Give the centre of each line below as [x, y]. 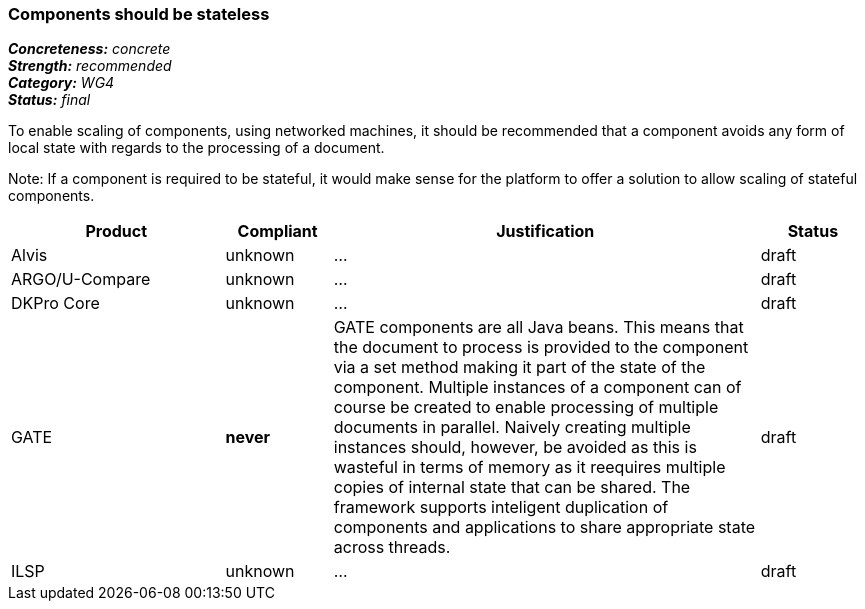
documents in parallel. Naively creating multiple [512, 427]
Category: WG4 [61, 83]
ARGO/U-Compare [81, 279]
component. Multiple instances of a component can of [537, 387]
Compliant [277, 231]
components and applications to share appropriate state [544, 527]
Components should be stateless [139, 14]
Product [116, 231]
